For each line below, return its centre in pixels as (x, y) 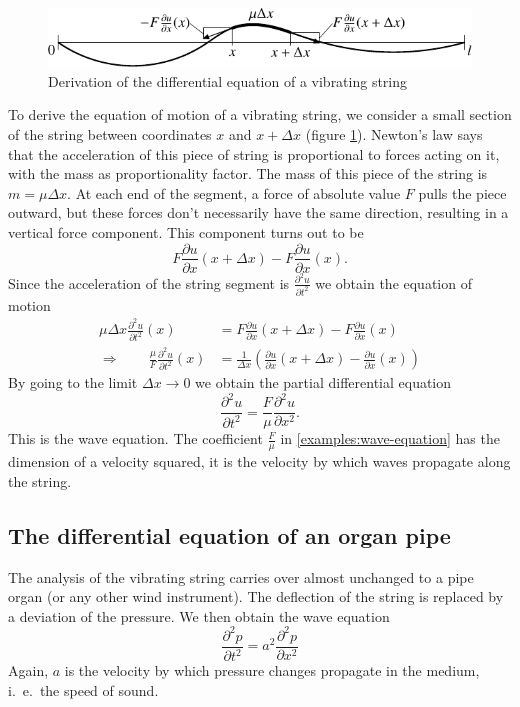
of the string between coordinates (110, 133)
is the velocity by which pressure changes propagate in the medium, (272, 670)
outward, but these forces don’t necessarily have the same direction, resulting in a (258, 212)
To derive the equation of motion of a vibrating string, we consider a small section (260, 114)
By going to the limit (73, 382)
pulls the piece (462, 192)
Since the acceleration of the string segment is (149, 282)
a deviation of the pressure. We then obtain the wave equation (199, 615)
